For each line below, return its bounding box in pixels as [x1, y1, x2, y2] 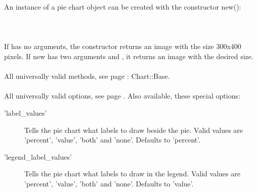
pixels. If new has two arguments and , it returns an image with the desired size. [4, 51, 253, 61]
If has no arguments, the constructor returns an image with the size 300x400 [4, 41, 241, 52]
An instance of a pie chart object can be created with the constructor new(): [4, 2, 241, 12]
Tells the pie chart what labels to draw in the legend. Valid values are [24, 168, 240, 179]
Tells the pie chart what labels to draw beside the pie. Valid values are [24, 124, 243, 135]
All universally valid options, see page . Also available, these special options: [4, 90, 240, 101]
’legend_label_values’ [4, 151, 72, 162]
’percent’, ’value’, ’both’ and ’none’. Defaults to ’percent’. [24, 134, 201, 145]
